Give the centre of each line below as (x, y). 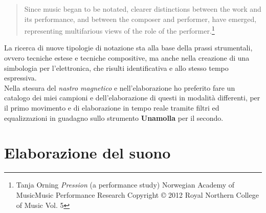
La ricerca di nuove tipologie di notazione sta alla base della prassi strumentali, (128, 48)
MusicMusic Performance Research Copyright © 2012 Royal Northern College (137, 194)
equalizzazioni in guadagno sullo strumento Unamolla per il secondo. (114, 117)
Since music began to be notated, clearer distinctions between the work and (143, 9)
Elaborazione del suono (87, 153)
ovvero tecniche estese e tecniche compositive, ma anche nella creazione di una (127, 58)
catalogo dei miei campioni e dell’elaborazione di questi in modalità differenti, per (132, 98)
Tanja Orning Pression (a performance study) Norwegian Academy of (125, 185)
